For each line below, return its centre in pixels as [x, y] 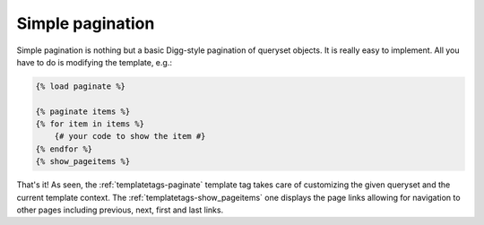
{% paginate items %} [83, 111]
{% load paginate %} [80, 86]
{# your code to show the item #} [130, 136]
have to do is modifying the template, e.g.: [94, 62]
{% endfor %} [64, 149]
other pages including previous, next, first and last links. [120, 210]
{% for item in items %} [90, 124]
